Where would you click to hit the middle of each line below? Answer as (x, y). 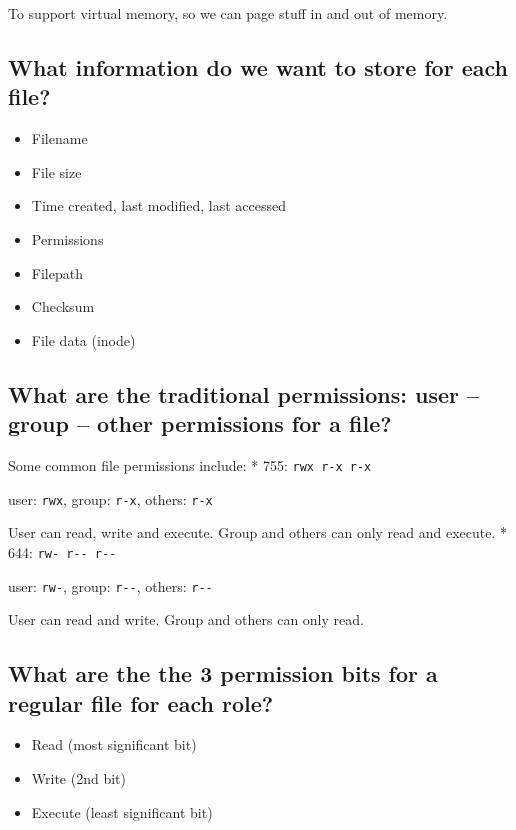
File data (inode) (83, 339)
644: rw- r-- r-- (62, 551)
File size (56, 171)
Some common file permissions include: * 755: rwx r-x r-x (190, 464)
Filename (59, 138)
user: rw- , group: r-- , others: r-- (110, 585)
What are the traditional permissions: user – (244, 393)
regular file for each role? (141, 702)
